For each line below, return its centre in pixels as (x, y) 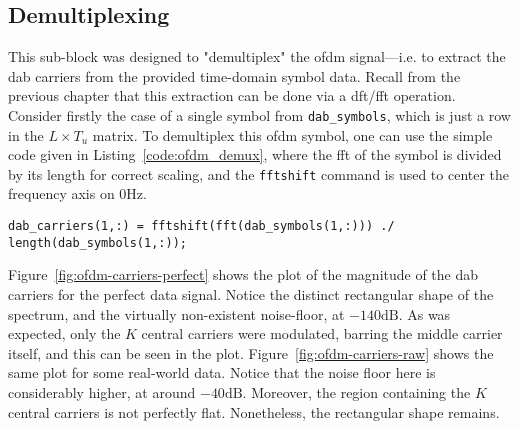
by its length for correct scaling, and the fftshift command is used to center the (259, 173)
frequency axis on (61, 193)
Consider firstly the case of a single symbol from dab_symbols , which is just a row (259, 114)
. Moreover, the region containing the (356, 391)
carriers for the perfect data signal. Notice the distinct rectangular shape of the (251, 293)
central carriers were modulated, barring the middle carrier (322, 333)
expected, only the (64, 333)
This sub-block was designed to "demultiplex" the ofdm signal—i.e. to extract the (257, 56)
